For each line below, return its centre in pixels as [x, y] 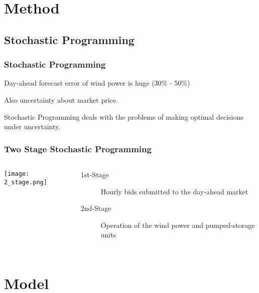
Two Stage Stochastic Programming [78, 149]
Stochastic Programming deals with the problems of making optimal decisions [124, 116]
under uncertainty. [32, 126]
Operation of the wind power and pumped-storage [178, 225]
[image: [17, 174]
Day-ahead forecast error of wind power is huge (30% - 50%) [97, 83]
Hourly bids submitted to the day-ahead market [174, 191]
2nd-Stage [96, 208]
